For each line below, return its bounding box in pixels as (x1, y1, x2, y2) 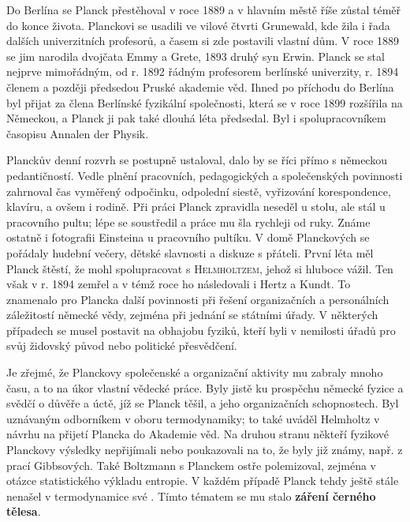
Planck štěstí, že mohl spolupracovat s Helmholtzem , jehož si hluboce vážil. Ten (6, 260, 393, 276)
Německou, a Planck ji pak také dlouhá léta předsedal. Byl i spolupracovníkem (6, 110, 386, 126)
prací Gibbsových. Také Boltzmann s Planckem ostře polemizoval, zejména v (6, 456, 376, 473)
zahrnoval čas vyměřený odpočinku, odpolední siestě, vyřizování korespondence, (6, 182, 391, 199)
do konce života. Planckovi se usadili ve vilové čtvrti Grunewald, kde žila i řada (6, 17, 390, 33)
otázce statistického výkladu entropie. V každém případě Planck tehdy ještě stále (6, 472, 399, 489)
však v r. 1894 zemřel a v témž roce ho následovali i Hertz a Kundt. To (6, 276, 351, 292)
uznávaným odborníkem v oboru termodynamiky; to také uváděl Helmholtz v (6, 410, 380, 426)
